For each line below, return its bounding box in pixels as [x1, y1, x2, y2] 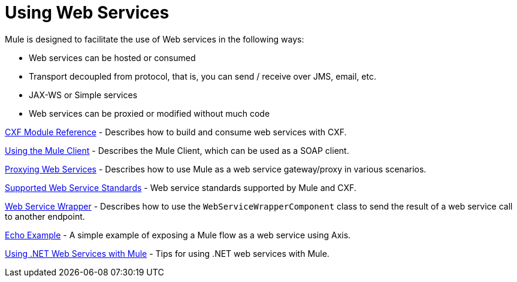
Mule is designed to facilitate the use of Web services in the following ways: [5, 34, 304, 44]
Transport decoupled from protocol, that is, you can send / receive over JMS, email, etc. [29, 71, 376, 81]
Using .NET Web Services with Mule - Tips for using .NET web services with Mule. [5, 248, 329, 259]
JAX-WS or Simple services [29, 89, 138, 100]
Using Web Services [5, 2, 170, 23]
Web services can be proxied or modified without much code [29, 108, 270, 119]
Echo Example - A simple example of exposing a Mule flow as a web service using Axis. [5, 229, 351, 240]
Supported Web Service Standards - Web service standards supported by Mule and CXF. [5, 182, 356, 193]
